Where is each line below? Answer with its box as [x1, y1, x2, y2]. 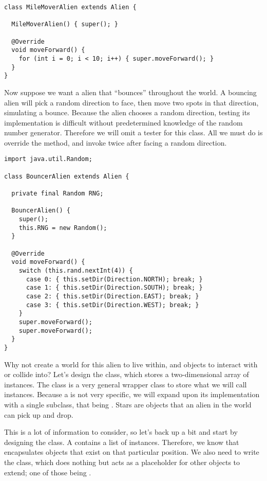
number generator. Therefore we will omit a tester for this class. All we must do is [4, 127, 263, 138]
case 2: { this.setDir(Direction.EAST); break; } [26, 292, 199, 300]
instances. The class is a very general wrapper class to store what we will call [4, 379, 247, 389]
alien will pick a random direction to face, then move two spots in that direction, [4, 97, 259, 108]
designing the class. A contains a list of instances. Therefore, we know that [4, 436, 239, 447]
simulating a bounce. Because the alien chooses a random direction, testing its [4, 107, 250, 118]
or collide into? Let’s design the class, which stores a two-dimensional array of [4, 369, 249, 380]
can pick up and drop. [4, 409, 73, 420]
